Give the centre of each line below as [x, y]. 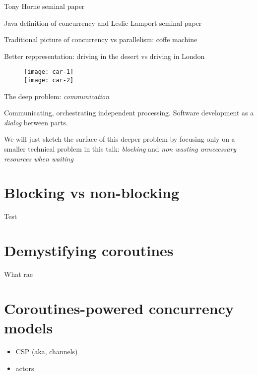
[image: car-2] [49, 80]
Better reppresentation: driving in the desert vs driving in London [104, 56]
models [29, 328]
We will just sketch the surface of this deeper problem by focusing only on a [120, 139]
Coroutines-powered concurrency [119, 308]
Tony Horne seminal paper [44, 6]
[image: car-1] [49, 72]
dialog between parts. [36, 122]
